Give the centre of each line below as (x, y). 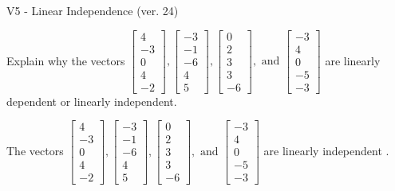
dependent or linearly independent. (92, 101)
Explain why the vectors (66, 60)
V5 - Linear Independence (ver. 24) (93, 10)
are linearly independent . (326, 150)
